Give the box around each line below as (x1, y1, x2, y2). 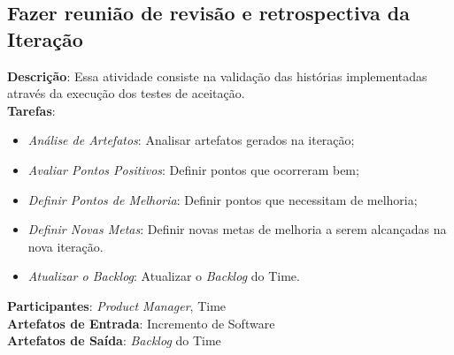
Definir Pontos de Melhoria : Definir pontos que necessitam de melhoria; (27, 190, 418, 208)
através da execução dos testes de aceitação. (7, 84, 245, 102)
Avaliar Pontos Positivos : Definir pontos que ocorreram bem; (27, 160, 359, 178)
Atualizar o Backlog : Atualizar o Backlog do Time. (27, 267, 300, 285)
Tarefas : (7, 101, 56, 119)
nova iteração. (27, 237, 104, 255)
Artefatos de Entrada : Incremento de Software (7, 313, 275, 332)
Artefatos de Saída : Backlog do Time (7, 331, 221, 350)
